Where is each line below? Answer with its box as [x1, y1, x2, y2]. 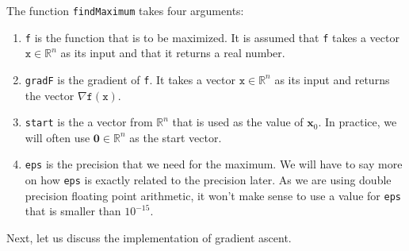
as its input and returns [274, 71, 390, 87]
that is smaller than [25, 203, 121, 219]
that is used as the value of [172, 114, 304, 130]
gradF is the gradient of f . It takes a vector [25, 71, 236, 87]
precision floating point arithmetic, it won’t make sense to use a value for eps [25, 187, 401, 203]
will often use [25, 129, 90, 145]
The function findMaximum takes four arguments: [6, 2, 244, 18]
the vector [25, 87, 75, 103]
